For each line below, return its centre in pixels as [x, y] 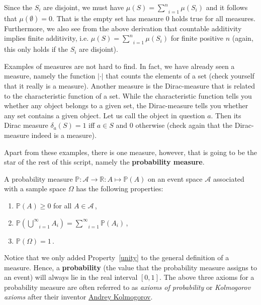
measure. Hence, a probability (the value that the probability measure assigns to [130, 267]
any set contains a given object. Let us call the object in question [105, 115]
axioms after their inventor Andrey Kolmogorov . [78, 297]
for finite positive [197, 38]
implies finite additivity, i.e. [47, 38]
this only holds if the [36, 49]
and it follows [227, 7]
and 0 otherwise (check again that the [174, 125]
